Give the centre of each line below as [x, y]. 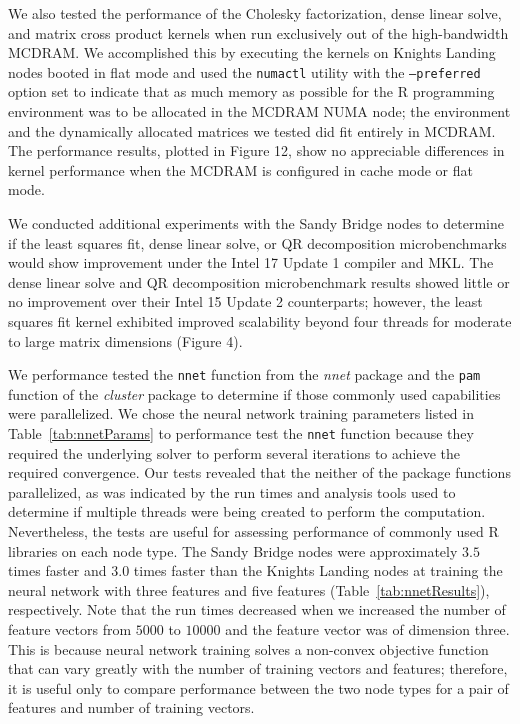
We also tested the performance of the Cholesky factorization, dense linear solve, [255, 13]
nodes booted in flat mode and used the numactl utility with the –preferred [244, 71]
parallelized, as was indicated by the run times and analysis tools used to [232, 491]
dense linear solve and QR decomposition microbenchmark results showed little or [259, 281]
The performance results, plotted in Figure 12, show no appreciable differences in [256, 150]
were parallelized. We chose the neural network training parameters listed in [241, 413]
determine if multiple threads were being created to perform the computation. [247, 511]
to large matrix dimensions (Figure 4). [125, 340]
